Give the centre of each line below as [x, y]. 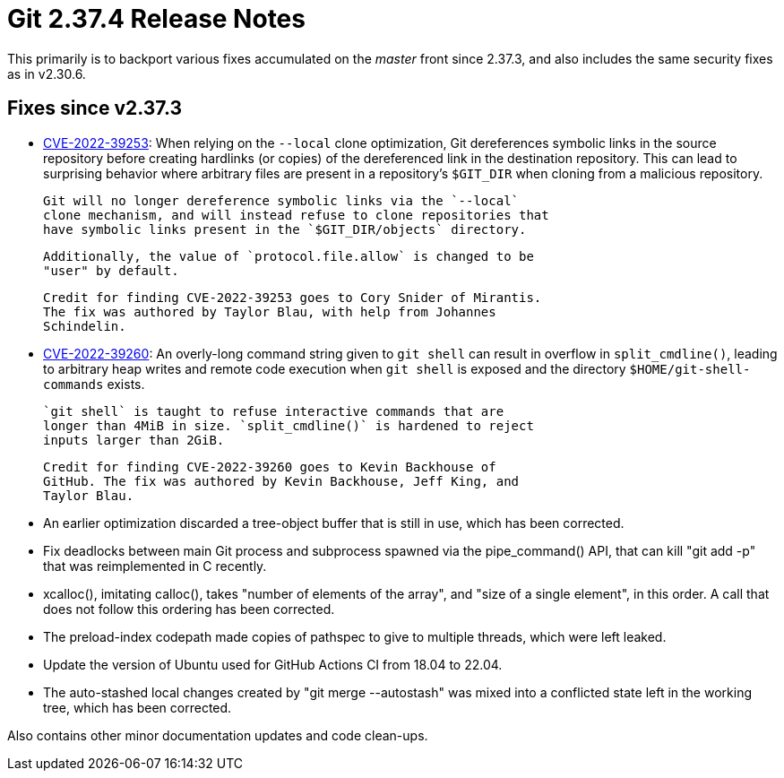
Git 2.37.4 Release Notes [156, 19]
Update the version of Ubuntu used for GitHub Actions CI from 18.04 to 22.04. [273, 664]
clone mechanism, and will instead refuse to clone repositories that [296, 215]
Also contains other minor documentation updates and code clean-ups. [218, 735]
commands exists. [94, 384]
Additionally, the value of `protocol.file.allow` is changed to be [289, 256]
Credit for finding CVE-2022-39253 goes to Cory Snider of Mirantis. [293, 297]
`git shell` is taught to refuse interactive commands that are [274, 411]
